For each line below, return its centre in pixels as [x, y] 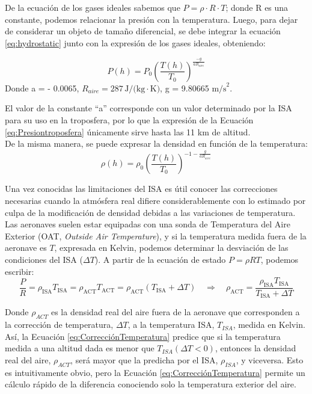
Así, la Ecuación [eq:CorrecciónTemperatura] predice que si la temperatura [143, 336]
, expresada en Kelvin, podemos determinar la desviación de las [171, 248]
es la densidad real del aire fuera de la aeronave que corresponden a [175, 312]
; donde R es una [257, 7]
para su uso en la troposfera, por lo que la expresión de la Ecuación [129, 120]
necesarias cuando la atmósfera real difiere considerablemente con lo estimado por [155, 200]
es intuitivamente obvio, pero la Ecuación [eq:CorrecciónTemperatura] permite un [155, 372]
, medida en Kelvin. [269, 325]
